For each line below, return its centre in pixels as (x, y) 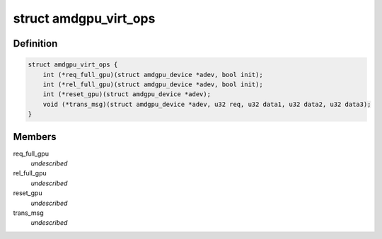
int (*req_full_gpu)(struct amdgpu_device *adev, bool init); (153, 75)
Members (35, 137)
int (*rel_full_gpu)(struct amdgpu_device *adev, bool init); (153, 84)
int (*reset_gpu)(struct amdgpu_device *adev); (127, 94)
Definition (35, 43)
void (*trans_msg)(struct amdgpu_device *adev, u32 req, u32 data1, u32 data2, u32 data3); (207, 104)
